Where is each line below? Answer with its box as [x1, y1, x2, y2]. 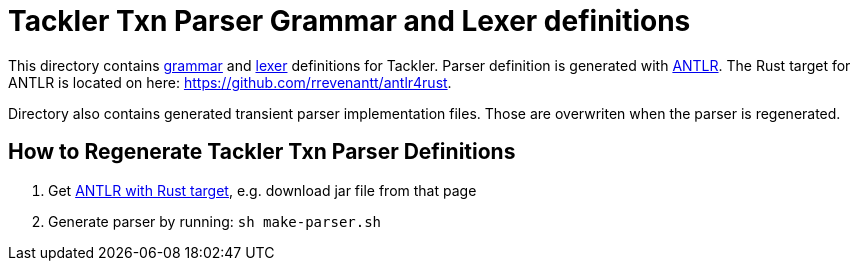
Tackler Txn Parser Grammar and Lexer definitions [8, 4, 691, 38]
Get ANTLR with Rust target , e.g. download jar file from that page [48, 181, 477, 199]
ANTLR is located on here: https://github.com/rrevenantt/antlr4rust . [8, 73, 452, 91]
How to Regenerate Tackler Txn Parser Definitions [8, 139, 516, 165]
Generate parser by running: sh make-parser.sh [48, 212, 382, 230]
